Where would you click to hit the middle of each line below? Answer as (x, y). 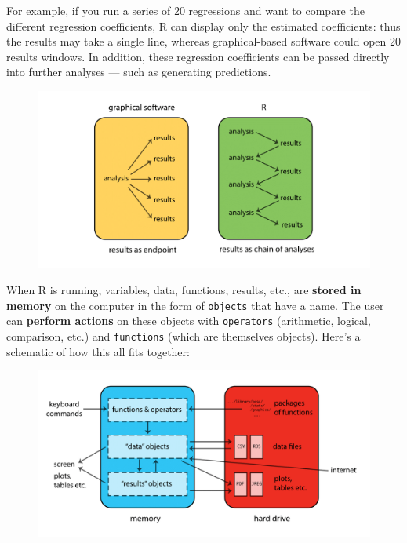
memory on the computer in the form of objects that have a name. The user (195, 305)
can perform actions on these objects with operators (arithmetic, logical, (189, 321)
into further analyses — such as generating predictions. (139, 72)
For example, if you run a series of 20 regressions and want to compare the (185, 10)
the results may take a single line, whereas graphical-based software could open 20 (204, 41)
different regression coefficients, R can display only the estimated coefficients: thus (203, 26)
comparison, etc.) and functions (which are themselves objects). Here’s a (184, 336)
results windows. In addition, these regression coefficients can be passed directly (198, 56)
